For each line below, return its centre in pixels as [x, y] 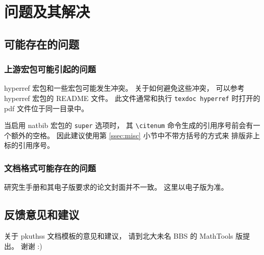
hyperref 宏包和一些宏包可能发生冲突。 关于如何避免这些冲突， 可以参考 [124, 88]
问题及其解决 [47, 11]
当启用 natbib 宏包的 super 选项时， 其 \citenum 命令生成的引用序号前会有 [129, 125]
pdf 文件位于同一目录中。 [46, 108]
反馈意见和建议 [42, 214]
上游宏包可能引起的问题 [50, 69]
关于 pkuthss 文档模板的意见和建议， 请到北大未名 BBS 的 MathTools [119, 236]
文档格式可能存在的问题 [50, 168]
